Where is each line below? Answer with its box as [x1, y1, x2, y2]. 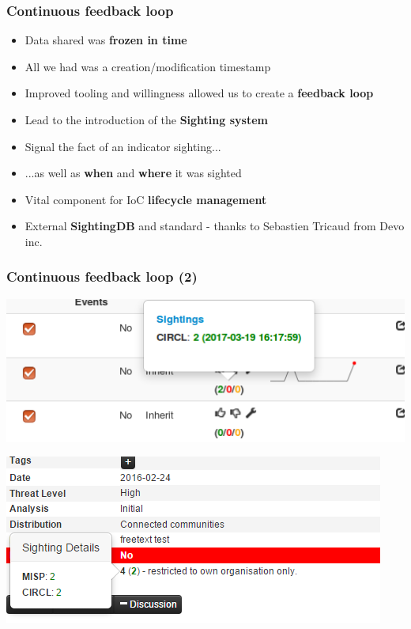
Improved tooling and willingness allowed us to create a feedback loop [25, 85, 374, 101]
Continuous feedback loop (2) [6, 267, 198, 286]
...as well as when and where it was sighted [25, 165, 242, 181]
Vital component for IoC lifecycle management [25, 191, 267, 207]
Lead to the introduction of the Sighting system [25, 112, 268, 127]
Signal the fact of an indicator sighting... [25, 138, 221, 154]
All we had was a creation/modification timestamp [25, 58, 271, 74]
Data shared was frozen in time [25, 32, 187, 48]
